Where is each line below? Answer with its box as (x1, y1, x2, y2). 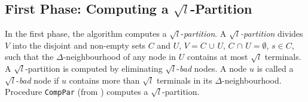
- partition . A (181, 27, 227, 40)
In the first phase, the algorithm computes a (5, 27, 167, 40)
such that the (5, 50, 54, 63)
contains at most (187, 50, 248, 63)
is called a (257, 62, 294, 74)
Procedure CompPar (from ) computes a (5, 85, 148, 98)
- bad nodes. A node (176, 62, 247, 74)
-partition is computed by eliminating (25, 62, 163, 74)
